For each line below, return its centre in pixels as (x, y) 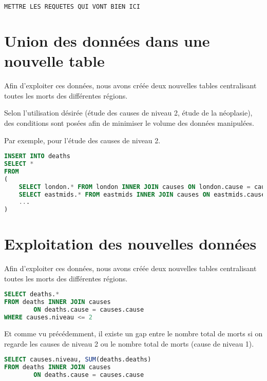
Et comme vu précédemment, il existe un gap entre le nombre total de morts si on (133, 333)
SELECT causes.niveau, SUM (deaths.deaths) (78, 360)
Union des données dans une (107, 41)
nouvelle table (54, 61)
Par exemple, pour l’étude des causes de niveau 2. (82, 140)
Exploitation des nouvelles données (130, 244)
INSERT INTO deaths (37, 156)
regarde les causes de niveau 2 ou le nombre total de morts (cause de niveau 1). (129, 343)
